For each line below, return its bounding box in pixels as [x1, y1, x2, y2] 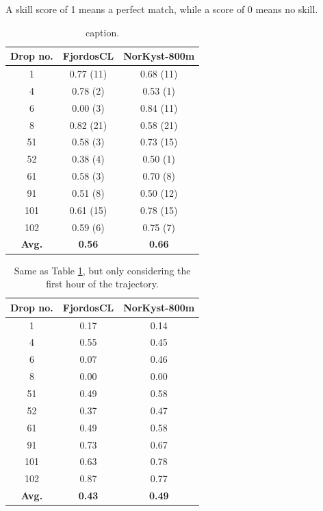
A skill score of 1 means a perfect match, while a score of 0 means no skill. [5, 2, 318, 16]
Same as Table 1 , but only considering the [14, 263, 191, 277]
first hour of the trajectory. [46, 276, 159, 291]
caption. [86, 25, 120, 39]
